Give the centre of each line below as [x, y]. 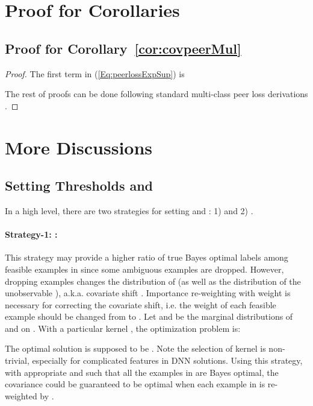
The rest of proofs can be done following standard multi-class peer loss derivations [156, 94]
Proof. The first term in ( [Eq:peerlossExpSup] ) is [95, 73]
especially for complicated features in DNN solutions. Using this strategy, [167, 360]
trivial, [17, 360]
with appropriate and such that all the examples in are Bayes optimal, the [142, 372]
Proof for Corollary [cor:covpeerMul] [123, 48]
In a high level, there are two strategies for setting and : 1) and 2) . [129, 210]
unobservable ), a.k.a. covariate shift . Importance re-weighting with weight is [148, 293]
